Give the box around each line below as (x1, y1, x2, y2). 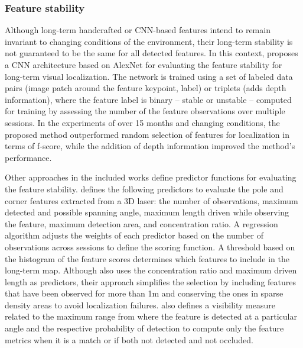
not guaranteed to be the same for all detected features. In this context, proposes (5, 47, 298, 59)
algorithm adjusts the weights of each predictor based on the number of (5, 229, 263, 241)
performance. (5, 151, 52, 163)
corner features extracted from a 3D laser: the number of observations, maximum (5, 194, 298, 207)
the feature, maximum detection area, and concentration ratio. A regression (5, 217, 278, 230)
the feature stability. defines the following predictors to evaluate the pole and (5, 182, 284, 195)
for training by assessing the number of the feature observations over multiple (5, 105, 285, 117)
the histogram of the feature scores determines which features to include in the (5, 252, 289, 265)
